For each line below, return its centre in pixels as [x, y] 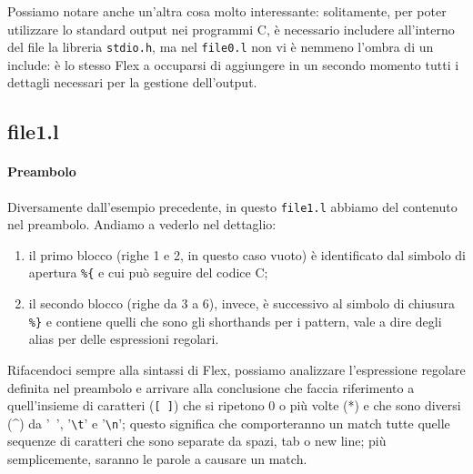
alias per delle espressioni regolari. [124, 339]
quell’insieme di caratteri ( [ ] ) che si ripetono [136, 405]
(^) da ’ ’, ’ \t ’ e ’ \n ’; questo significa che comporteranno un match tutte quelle [229, 423]
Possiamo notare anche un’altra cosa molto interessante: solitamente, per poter [227, 11]
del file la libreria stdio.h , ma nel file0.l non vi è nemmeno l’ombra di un [221, 47]
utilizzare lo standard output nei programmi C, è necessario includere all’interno [231, 29]
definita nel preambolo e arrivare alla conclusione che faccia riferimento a [211, 387]
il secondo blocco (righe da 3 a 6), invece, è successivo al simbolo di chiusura [242, 303]
